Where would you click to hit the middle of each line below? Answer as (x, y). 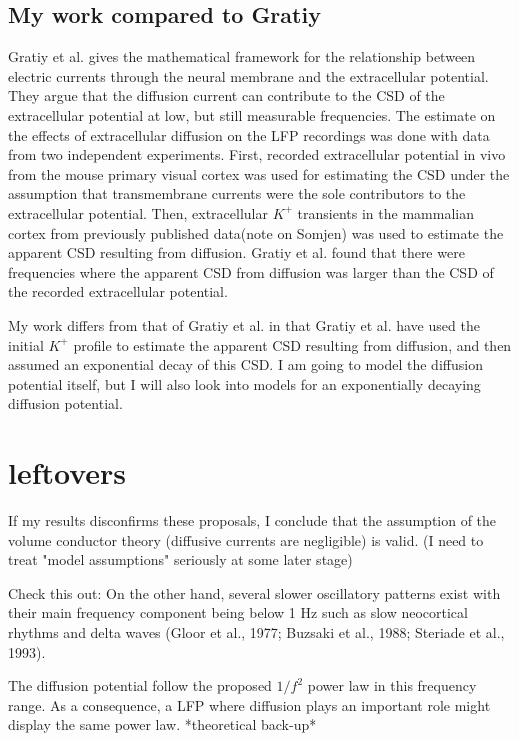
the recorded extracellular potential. (118, 291)
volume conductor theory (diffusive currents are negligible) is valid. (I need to (246, 539)
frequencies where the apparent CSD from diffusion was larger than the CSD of (251, 271)
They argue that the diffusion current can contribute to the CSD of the (226, 95)
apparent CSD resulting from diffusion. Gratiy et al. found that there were (236, 252)
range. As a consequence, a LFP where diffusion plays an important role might (249, 704)
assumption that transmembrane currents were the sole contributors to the (237, 193)
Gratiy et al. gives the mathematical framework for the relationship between (242, 56)
